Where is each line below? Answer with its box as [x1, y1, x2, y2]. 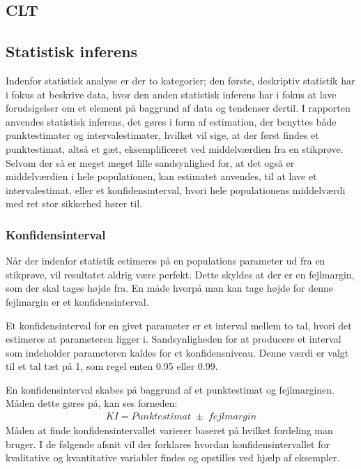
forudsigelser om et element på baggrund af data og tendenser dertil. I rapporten [6, 100, 351, 115]
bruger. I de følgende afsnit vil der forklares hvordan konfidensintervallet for [6, 436, 330, 451]
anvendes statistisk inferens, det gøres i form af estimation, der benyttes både [6, 114, 337, 128]
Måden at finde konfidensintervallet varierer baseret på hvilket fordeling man [6, 423, 333, 438]
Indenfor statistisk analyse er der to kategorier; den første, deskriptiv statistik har [6, 73, 355, 87]
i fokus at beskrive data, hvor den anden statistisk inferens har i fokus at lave [6, 87, 337, 101]
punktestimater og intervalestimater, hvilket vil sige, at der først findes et [6, 128, 319, 142]
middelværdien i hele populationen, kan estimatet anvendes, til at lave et [6, 169, 317, 184]
